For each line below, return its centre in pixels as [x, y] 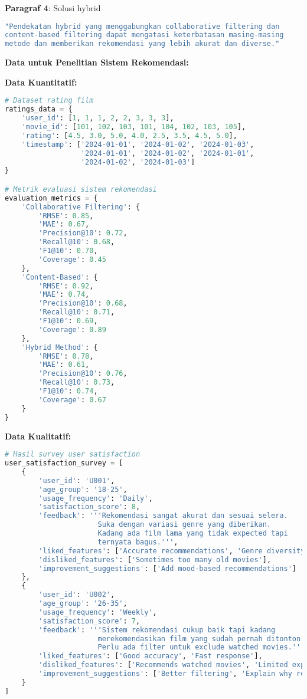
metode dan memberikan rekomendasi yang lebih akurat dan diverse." [142, 44]
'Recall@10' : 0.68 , [77, 242]
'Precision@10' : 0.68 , [83, 303]
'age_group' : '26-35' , [83, 604]
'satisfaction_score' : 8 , [89, 507]
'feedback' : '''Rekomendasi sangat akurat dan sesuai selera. [163, 516]
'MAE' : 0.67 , [64, 224]
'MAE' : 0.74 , [64, 295]
